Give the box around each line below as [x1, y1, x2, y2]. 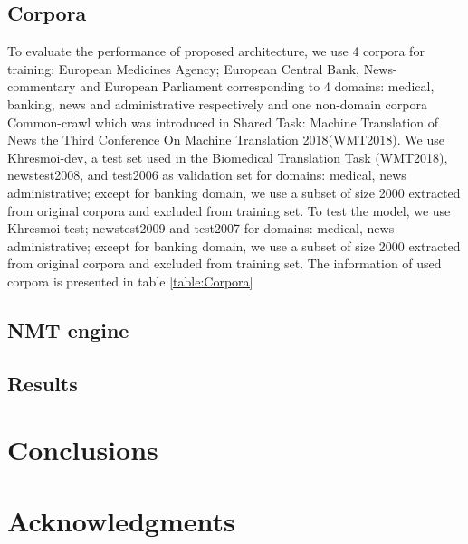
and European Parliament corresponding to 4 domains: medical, [80, 77, 435, 96]
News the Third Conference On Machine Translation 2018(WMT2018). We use [7, 130, 444, 149]
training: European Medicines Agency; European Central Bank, [7, 59, 359, 78]
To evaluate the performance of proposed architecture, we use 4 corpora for [7, 42, 425, 61]
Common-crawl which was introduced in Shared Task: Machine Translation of [7, 112, 439, 131]
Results [7, 369, 78, 397]
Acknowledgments [7, 502, 235, 539]
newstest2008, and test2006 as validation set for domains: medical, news [7, 165, 406, 184]
